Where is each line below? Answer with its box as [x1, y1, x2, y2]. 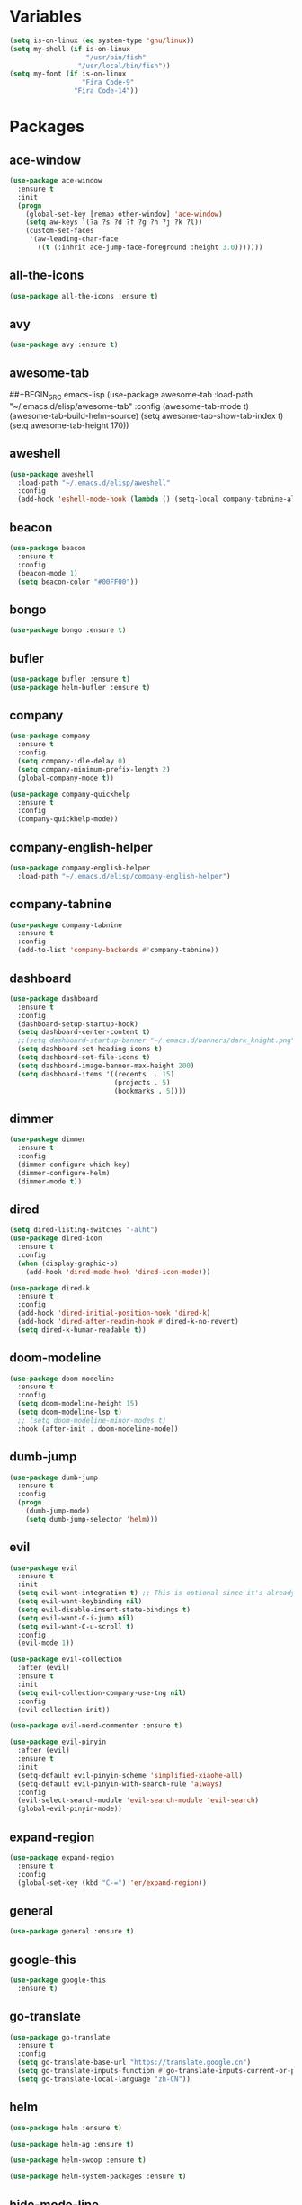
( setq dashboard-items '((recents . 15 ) [17, 1069, 175, 1078]
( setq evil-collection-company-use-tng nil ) [17, 1688, 187, 1697]
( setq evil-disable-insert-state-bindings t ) [17, 1605, 191, 1614]
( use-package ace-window [9, 176, 102, 185]
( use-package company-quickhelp [9, 790, 130, 799]
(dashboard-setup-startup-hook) [17, 1019, 139, 1029]
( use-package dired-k [9, 1283, 91, 1292]
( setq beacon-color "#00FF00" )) [17, 577, 139, 586]
